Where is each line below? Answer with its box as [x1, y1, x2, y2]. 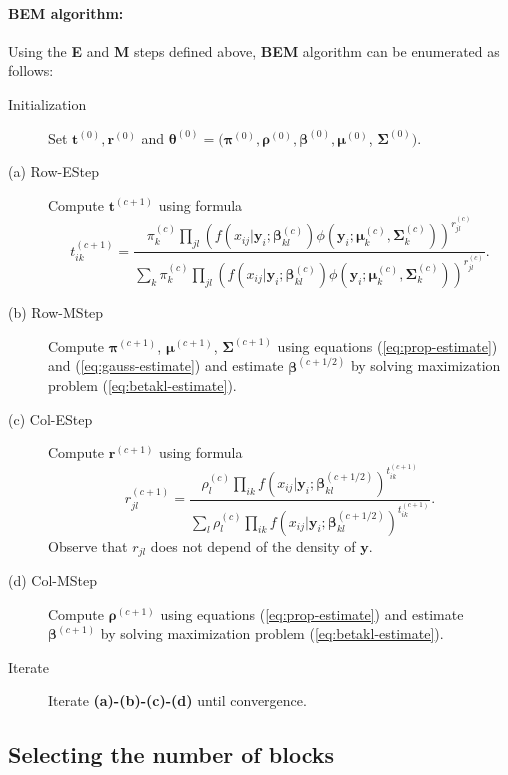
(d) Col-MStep [8, 570, 98, 590]
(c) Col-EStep [8, 408, 93, 429]
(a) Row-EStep [8, 161, 99, 182]
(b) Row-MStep [8, 301, 104, 322]
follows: [8, 60, 54, 81]
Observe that [48, 535, 128, 556]
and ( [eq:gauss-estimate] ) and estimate [48, 355, 284, 376]
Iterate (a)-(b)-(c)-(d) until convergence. [48, 690, 307, 711]
